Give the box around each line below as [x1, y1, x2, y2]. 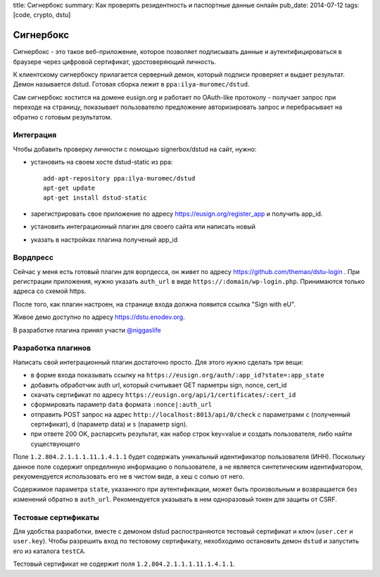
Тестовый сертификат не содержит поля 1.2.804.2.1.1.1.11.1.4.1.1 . [13, 559, 235, 569]
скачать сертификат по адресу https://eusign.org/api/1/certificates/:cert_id [30, 390, 296, 398]
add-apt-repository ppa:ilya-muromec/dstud [43, 174, 196, 182]
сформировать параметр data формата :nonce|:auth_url [30, 401, 213, 409]
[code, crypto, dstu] [13, 11, 71, 19]
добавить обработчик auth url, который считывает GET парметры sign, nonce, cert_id [30, 380, 287, 389]
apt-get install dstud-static [43, 194, 148, 202]
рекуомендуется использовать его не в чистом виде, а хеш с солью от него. [13, 472, 245, 481]
